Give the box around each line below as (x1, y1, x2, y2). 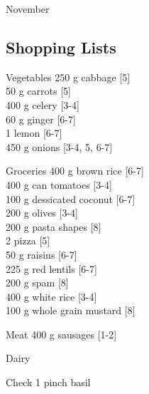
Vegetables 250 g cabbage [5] (6, 69, 131, 84)
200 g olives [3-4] (6, 205, 78, 220)
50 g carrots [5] (6, 83, 71, 98)
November (6, 1, 50, 16)
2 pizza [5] (6, 233, 50, 248)
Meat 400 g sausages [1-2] (6, 326, 117, 341)
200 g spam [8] (6, 275, 69, 290)
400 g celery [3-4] (6, 97, 79, 112)
